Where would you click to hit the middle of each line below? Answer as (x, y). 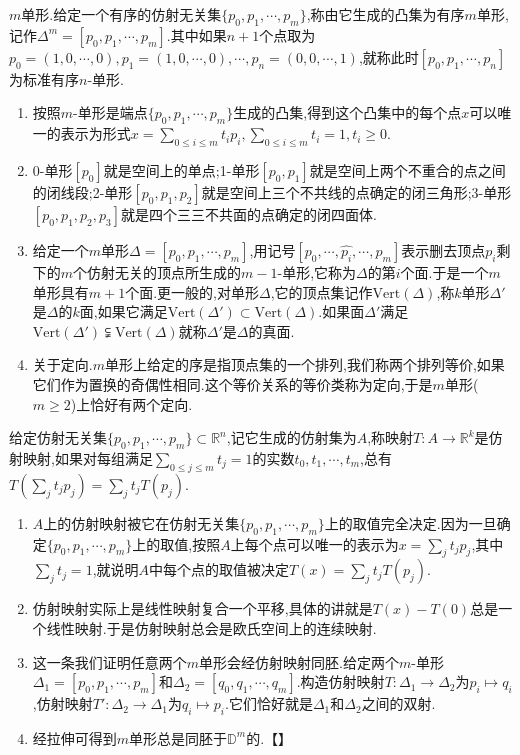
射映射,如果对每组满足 (81, 457)
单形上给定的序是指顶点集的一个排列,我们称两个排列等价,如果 (305, 364)
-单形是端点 (110, 112)
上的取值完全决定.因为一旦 (410, 522)
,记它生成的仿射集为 (291, 437)
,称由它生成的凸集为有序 (385, 14)
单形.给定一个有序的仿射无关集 (121, 14)
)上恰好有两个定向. (131, 403)
